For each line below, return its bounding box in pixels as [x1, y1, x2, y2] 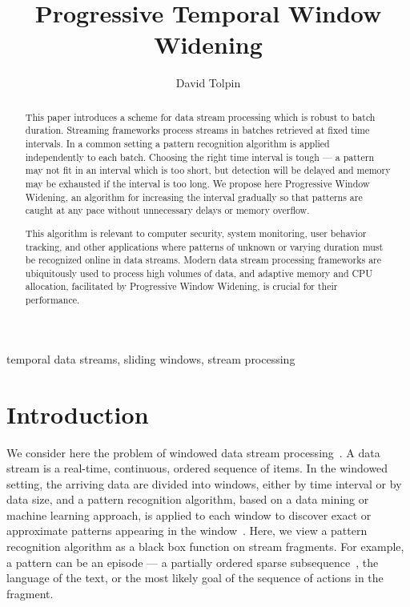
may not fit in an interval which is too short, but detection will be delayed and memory [25, 163, 391, 177]
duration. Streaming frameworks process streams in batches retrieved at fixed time [25, 123, 370, 137]
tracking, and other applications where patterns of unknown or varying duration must [25, 239, 384, 253]
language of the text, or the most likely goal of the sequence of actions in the [6, 569, 384, 586]
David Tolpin [175, 74, 241, 91]
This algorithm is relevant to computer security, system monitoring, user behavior [25, 226, 367, 239]
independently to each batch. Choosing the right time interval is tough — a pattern [25, 150, 375, 163]
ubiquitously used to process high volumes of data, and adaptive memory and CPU [25, 266, 373, 279]
